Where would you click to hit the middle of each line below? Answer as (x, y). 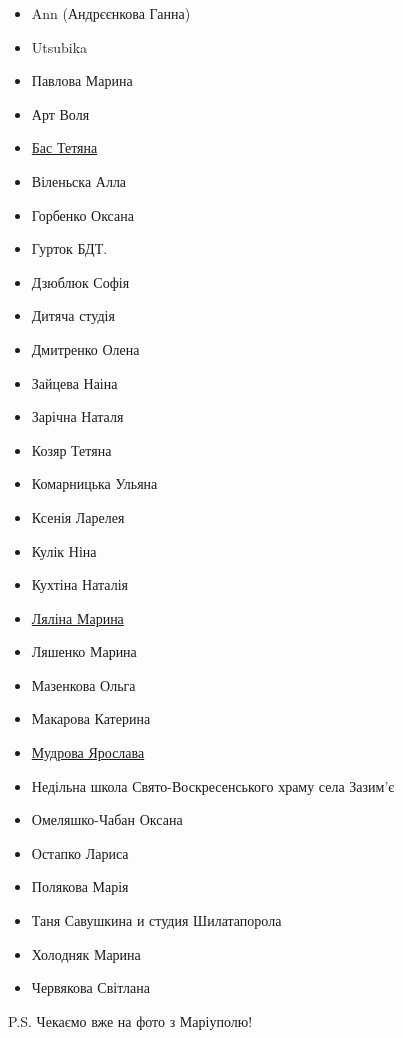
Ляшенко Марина (84, 651)
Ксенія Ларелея (78, 516)
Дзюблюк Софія (80, 281)
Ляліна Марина (77, 617)
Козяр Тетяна (71, 449)
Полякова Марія (80, 886)
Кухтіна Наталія (80, 584)
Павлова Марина (82, 80)
